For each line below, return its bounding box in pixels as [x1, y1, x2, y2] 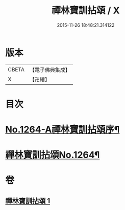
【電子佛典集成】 [29, 66, 70, 73]
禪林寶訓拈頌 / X [52, 5, 120, 16]
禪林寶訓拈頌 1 [5, 196, 51, 205]
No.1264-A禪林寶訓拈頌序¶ [5, 124, 120, 136]
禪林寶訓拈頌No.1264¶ [5, 149, 100, 161]
